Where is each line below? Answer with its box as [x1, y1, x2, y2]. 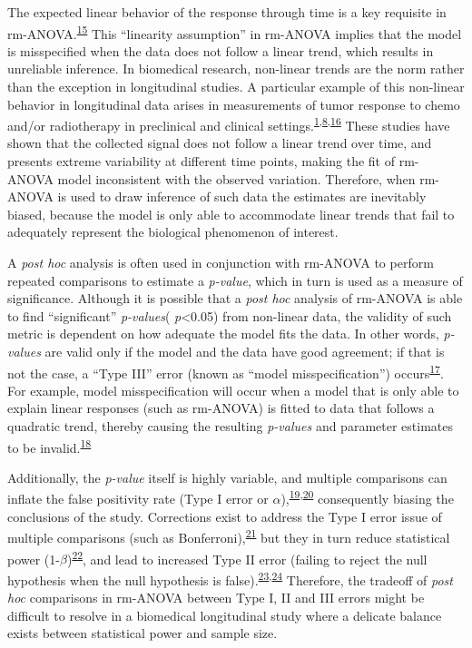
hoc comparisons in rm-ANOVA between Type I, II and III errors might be [7, 588, 425, 607]
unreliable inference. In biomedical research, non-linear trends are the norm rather [7, 59, 465, 78]
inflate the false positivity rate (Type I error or [7, 489, 269, 508]
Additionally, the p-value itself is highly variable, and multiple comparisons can [7, 467, 447, 486]
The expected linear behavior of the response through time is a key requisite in [7, 3, 447, 21]
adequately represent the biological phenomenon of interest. [7, 222, 339, 241]
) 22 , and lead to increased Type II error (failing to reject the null [66, 546, 428, 568]
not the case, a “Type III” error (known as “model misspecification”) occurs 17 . [7, 360, 444, 382]
